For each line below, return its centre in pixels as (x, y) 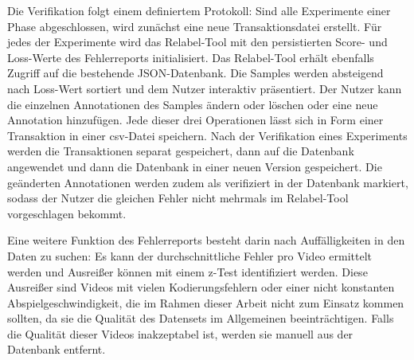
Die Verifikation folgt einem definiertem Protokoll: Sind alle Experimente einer (199, 10)
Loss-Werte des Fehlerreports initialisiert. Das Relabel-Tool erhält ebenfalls (191, 57)
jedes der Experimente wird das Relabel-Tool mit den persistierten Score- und (197, 42)
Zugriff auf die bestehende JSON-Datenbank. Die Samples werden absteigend (195, 73)
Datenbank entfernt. (57, 349)
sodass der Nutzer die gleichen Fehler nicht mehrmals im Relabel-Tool (178, 198)
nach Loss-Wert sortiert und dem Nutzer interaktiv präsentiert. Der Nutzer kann (205, 88)
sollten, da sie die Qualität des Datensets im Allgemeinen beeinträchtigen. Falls (201, 318)
